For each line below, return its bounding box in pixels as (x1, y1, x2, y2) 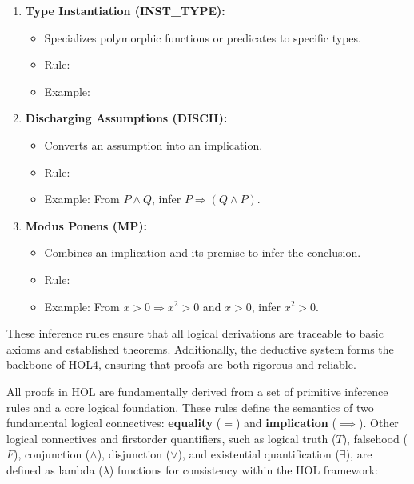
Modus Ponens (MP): (25, 217, 148, 234)
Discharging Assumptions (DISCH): (25, 110, 228, 126)
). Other (359, 414, 399, 431)
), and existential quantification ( (177, 446, 340, 462)
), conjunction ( (14, 446, 90, 462)
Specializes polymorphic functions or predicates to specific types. (44, 29, 361, 46)
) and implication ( (235, 414, 336, 431)
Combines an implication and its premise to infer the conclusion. (44, 244, 361, 261)
